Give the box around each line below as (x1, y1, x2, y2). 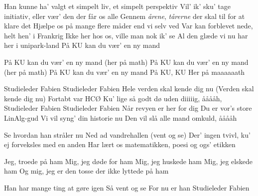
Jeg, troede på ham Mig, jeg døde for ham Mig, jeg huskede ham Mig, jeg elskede (4, 156, 253, 166)
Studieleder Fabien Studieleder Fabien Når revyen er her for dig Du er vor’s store (4, 103, 252, 113)
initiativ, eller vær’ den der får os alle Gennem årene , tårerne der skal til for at (4, 10, 245, 21)
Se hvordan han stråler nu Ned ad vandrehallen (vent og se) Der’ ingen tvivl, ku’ (4, 129, 251, 140)
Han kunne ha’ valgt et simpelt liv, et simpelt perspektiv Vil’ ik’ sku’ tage (4, 1, 231, 11)
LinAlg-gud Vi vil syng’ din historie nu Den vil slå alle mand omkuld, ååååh (4, 112, 237, 123)
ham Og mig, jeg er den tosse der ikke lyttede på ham (4, 166, 169, 176)
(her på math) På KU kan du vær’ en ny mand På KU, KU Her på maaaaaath (4, 66, 245, 77)
